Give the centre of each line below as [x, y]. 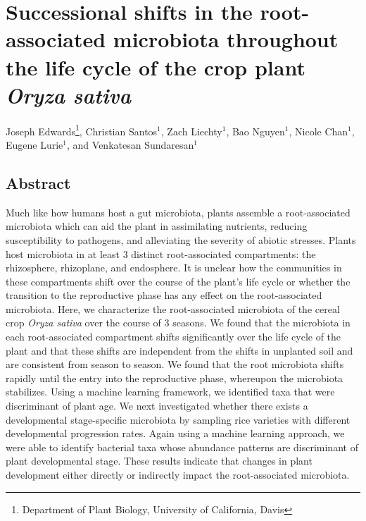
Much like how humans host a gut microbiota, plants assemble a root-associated [178, 212]
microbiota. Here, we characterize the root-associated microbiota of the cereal [173, 308]
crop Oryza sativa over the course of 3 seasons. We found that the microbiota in [178, 323]
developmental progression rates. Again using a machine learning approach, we [175, 433]
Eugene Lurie [34, 144]
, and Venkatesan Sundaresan [131, 144]
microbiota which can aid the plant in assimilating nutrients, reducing [157, 226]
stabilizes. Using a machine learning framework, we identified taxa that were [170, 392]
